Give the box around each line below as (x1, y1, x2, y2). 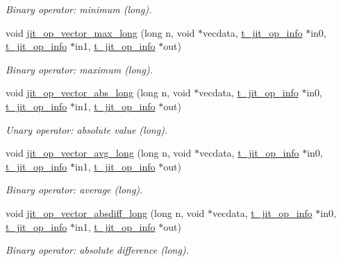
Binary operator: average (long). (6, 182, 143, 197)
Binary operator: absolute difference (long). (6, 243, 189, 257)
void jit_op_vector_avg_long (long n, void (6, 146, 192, 160)
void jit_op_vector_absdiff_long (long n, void (6, 205, 205, 220)
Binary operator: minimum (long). (6, 2, 152, 16)
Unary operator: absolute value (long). (6, 122, 168, 137)
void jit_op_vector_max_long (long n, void (6, 25, 195, 40)
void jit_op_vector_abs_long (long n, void (6, 85, 191, 100)
